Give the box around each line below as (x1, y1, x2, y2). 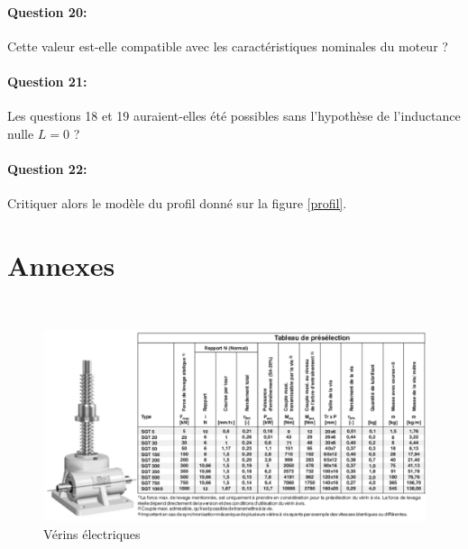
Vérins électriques (43, 525, 141, 544)
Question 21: (7, 71, 87, 90)
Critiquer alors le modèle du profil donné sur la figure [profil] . (7, 194, 347, 213)
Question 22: (7, 159, 87, 178)
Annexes (7, 246, 115, 283)
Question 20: (7, 2, 87, 21)
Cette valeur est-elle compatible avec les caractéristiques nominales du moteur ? (7, 36, 448, 55)
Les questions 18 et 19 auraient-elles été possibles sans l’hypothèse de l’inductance (7, 106, 461, 125)
